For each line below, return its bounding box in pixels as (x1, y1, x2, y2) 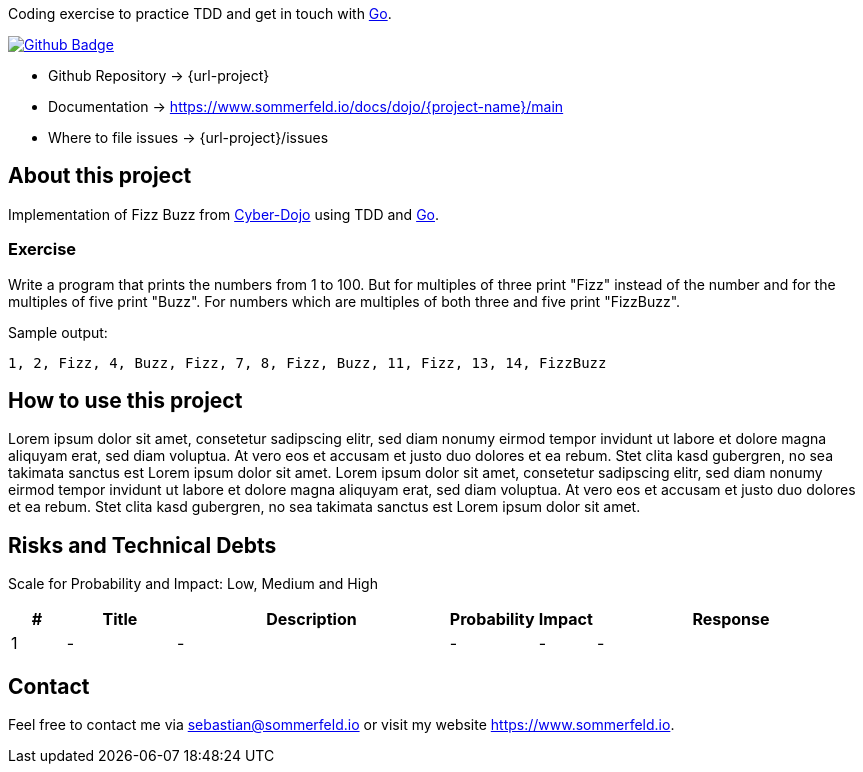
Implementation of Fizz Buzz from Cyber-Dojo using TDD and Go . (8, 205, 440, 223)
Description (266, 609, 357, 630)
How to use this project (8, 388, 243, 414)
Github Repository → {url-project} (48, 67, 270, 84)
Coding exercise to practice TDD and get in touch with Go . (8, 5, 392, 22)
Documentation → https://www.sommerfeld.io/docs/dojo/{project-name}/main (48, 98, 564, 115)
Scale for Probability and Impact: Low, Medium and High (8, 575, 378, 593)
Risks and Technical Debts (8, 532, 277, 558)
